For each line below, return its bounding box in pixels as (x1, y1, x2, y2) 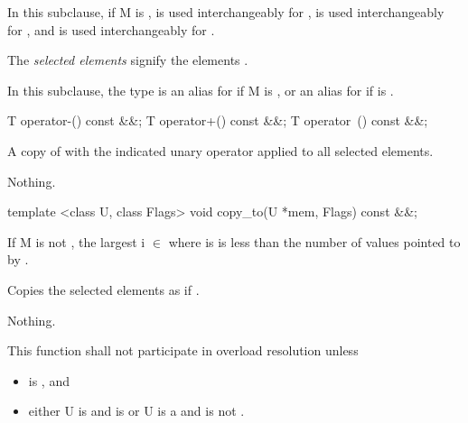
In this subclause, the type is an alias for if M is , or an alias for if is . (7, 80, 394, 99)
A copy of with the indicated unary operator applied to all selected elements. (7, 141, 434, 160)
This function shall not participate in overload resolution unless (7, 341, 359, 360)
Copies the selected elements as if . (7, 280, 200, 299)
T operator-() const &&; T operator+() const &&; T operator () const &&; (7, 111, 428, 130)
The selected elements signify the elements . (7, 51, 248, 69)
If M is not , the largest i (7, 232, 145, 251)
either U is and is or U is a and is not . (28, 401, 245, 420)
